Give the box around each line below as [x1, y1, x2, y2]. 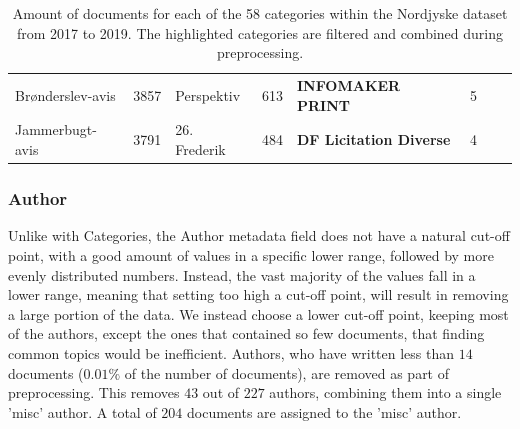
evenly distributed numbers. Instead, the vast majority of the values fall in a [8, 264, 476, 285]
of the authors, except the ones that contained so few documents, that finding [8, 323, 485, 344]
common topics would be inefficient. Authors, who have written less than [8, 342, 455, 363]
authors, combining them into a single [269, 382, 502, 403]
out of [202, 382, 240, 403]
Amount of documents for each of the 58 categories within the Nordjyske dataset [12, 3, 508, 23]
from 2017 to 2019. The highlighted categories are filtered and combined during [16, 22, 503, 43]
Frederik [175, 139, 226, 160]
